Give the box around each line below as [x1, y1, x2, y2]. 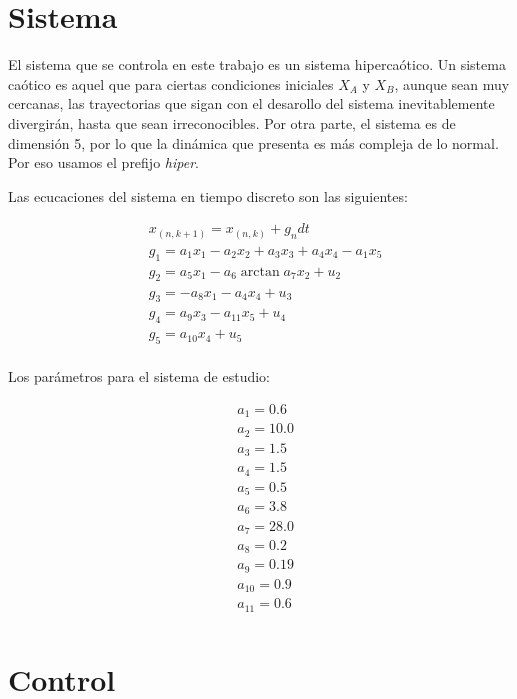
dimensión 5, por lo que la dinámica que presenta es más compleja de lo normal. [8, 132, 499, 153]
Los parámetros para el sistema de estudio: [8, 366, 270, 386]
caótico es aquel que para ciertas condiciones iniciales [8, 73, 334, 94]
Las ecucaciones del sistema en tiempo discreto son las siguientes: [8, 185, 408, 206]
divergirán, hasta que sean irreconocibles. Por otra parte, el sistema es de [8, 112, 456, 133]
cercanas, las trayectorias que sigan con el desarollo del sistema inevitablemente [8, 93, 495, 114]
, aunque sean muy [394, 73, 510, 94]
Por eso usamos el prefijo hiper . [8, 152, 199, 173]
